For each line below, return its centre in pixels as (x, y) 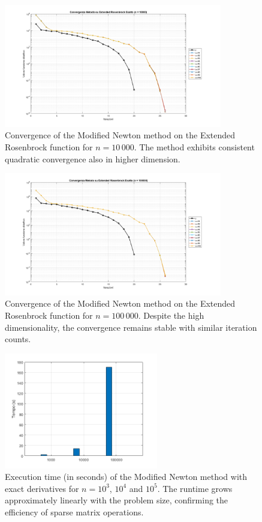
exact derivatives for (42, 488)
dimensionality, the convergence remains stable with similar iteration (131, 327)
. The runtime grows (195, 488)
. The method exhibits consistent (194, 146)
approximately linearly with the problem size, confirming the (117, 500)
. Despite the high (171, 315)
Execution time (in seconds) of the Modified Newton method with (126, 477)
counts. (18, 339)
